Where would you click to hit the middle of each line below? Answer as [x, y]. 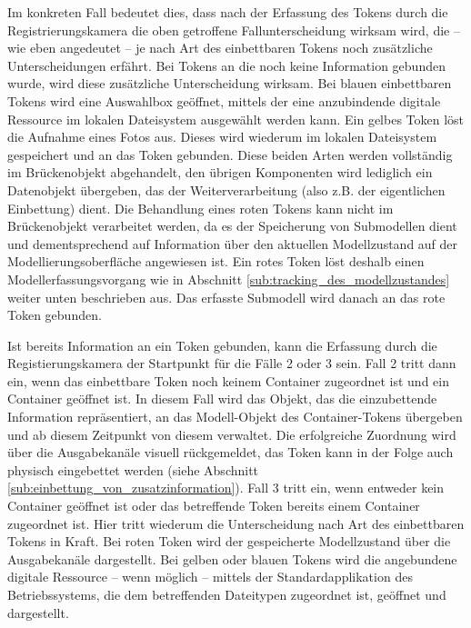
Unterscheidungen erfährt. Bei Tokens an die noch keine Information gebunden [226, 65]
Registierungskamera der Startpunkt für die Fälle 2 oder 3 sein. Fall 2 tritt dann [232, 363]
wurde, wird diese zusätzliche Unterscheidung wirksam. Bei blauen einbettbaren [230, 83]
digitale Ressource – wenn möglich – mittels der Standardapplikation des [210, 577]
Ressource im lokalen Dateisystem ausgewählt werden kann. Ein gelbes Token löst [236, 119]
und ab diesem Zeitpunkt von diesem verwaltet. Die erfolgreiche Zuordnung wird [232, 434]
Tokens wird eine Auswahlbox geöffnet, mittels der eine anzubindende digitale [224, 100]
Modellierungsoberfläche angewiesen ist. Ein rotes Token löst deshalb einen [216, 261]
